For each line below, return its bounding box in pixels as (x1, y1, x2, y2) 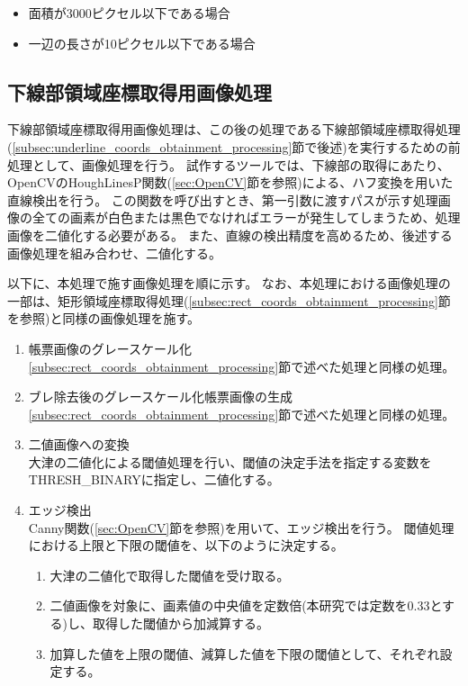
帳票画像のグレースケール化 (28, 338, 193, 357)
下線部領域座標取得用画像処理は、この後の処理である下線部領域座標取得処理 (7, 120, 461, 139)
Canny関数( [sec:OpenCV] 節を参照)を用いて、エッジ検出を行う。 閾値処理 (28, 518, 454, 537)
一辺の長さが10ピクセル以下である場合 (28, 33, 256, 52)
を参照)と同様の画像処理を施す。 (7, 309, 201, 328)
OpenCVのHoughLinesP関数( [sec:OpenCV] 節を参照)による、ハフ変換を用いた (7, 173, 454, 192)
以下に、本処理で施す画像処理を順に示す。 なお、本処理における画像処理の (7, 274, 451, 293)
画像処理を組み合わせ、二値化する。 (7, 243, 221, 262)
